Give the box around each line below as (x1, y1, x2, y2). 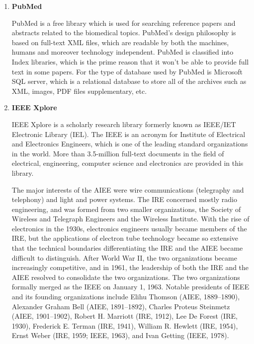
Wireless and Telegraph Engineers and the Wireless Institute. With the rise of (11, 213, 250, 224)
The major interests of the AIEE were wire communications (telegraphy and (11, 184, 244, 195)
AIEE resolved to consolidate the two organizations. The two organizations (11, 272, 240, 282)
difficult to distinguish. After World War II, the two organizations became (11, 252, 237, 263)
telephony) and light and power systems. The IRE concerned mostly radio (11, 194, 237, 205)
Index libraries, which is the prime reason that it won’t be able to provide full (11, 56, 249, 67)
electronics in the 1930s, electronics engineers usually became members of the (11, 223, 247, 233)
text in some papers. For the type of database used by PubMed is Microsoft (11, 66, 243, 76)
